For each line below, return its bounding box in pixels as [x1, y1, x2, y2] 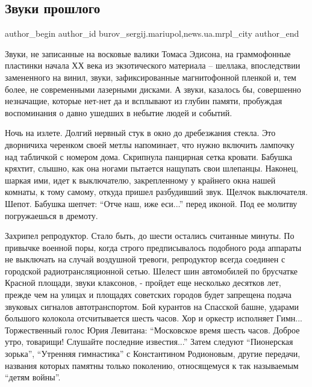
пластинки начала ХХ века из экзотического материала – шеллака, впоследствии [5, 59, 301, 72]
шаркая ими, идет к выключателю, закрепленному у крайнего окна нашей [5, 173, 276, 186]
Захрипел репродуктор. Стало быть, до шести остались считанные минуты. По [5, 229, 295, 242]
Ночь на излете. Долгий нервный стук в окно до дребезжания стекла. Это [5, 126, 276, 139]
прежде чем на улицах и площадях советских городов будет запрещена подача [5, 288, 292, 301]
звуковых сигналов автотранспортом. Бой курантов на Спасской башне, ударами [5, 300, 299, 312]
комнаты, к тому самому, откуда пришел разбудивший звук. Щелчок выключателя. [5, 185, 308, 198]
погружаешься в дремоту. [5, 209, 98, 221]
